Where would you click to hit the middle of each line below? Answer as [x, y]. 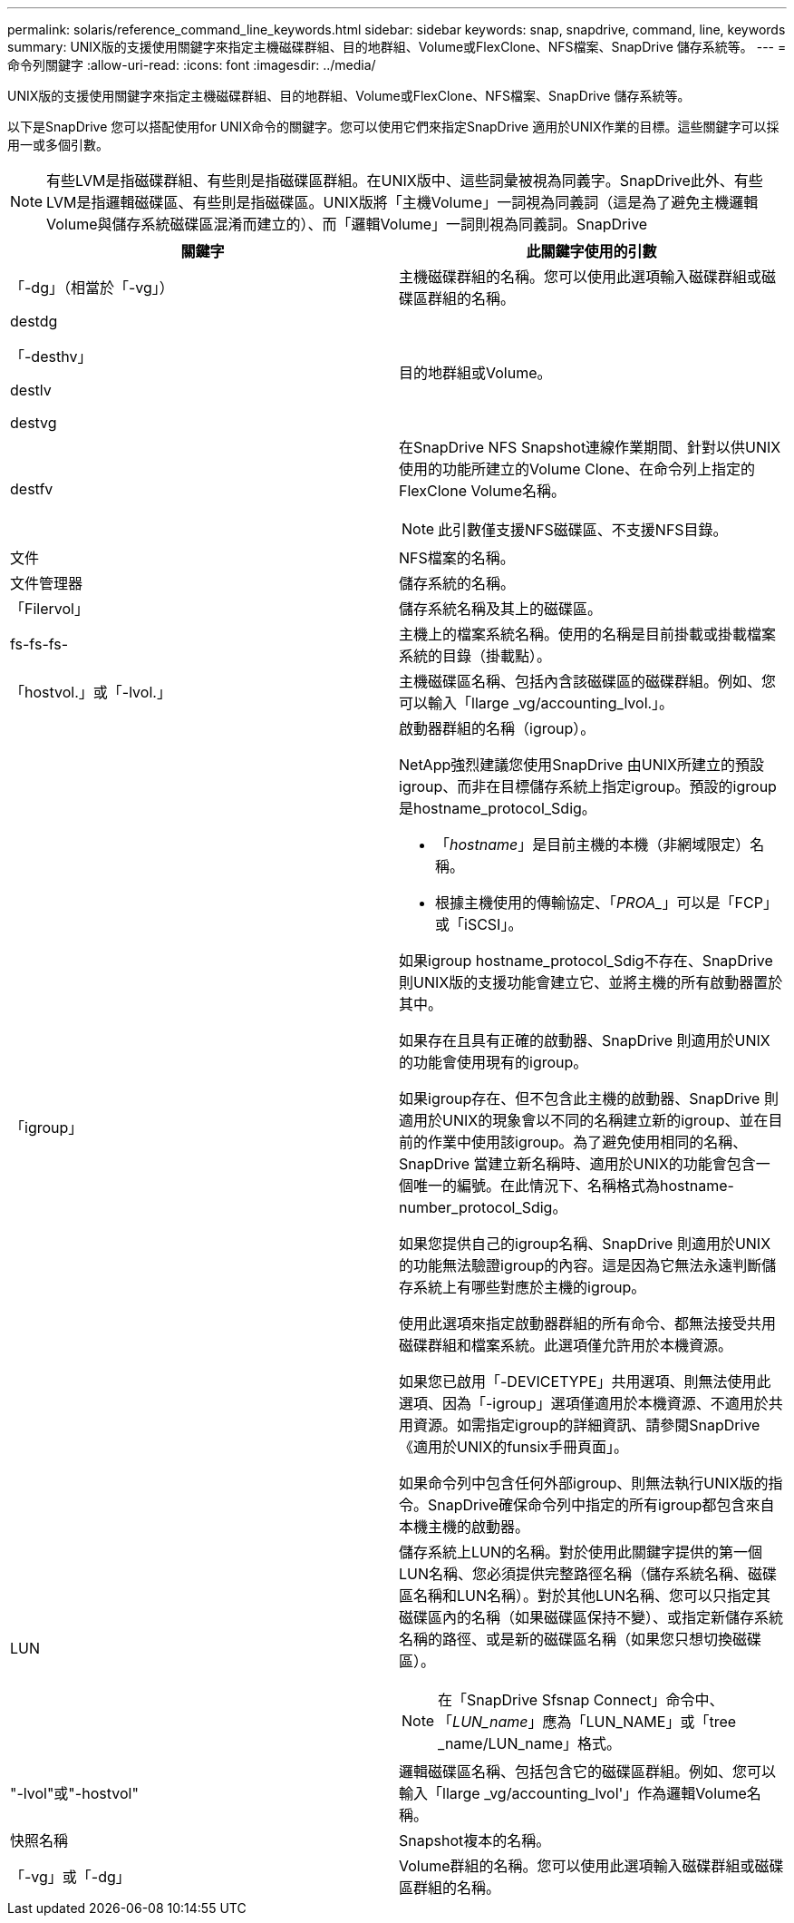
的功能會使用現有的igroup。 [494, 1062]
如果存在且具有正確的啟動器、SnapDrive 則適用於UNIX [585, 1040]
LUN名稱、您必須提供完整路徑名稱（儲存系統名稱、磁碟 [588, 1574]
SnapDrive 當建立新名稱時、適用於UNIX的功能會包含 [577, 1164]
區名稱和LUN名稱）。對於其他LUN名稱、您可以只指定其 [585, 1596]
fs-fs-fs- [39, 644]
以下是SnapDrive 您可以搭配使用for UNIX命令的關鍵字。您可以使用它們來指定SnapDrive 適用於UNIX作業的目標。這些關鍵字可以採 [393, 127]
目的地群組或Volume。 [475, 373]
